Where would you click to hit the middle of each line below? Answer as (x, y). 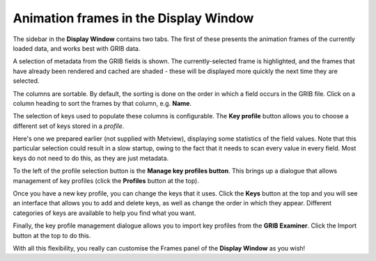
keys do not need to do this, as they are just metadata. (91, 158)
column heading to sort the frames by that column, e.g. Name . (102, 103)
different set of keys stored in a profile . (69, 126)
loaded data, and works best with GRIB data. (77, 48)
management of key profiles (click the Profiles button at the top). (106, 180)
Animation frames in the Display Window (133, 18)
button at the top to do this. (52, 235)
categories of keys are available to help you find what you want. (104, 213)
